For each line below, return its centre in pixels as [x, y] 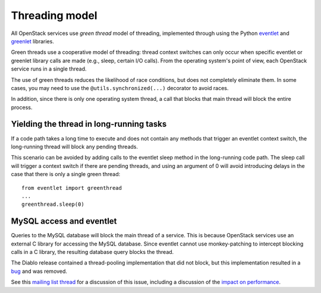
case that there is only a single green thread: [66, 174]
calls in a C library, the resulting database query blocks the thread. [92, 252]
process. [22, 107]
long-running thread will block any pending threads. [75, 146]
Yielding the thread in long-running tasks [89, 124]
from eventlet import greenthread [72, 188]
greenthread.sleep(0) [53, 204]
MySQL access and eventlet [64, 222]
